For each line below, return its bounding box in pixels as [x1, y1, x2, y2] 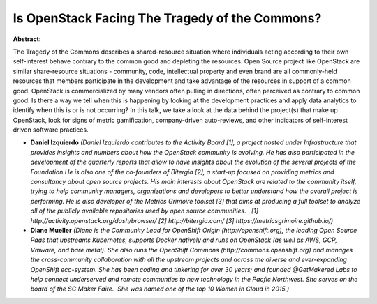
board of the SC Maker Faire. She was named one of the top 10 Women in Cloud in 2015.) [30, 284, 290, 293]
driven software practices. [13, 126, 89, 134]
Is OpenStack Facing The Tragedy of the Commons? [13, 10, 322, 26]
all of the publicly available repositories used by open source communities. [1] [30, 206, 258, 215]
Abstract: [13, 35, 41, 43]
